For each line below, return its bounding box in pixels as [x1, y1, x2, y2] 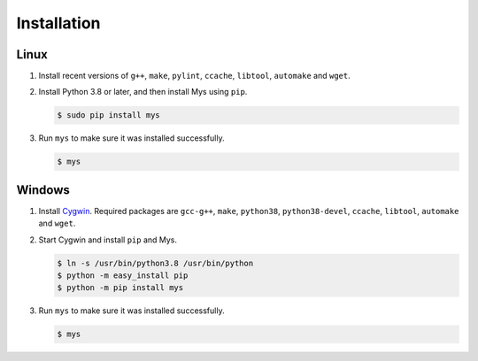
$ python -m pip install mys [57, 283, 184, 293]
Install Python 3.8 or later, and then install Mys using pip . [38, 87, 248, 97]
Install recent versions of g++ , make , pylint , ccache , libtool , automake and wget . [38, 71, 351, 81]
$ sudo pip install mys [57, 111, 161, 120]
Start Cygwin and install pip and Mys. [38, 234, 177, 245]
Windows [16, 182, 70, 197]
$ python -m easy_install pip [57, 271, 189, 280]
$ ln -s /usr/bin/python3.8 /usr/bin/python [57, 257, 254, 268]
